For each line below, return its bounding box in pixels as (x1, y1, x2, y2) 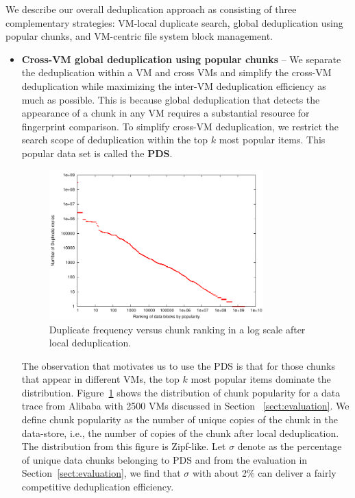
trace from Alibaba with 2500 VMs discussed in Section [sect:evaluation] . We (21, 399, 350, 413)
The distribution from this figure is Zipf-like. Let (21, 439, 226, 453)
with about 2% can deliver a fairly (193, 466, 336, 480)
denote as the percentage (237, 439, 342, 453)
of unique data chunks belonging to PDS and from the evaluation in (21, 452, 308, 466)
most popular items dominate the (191, 372, 331, 386)
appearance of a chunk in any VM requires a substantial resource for (21, 106, 310, 120)
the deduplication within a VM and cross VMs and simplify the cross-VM (21, 65, 332, 80)
